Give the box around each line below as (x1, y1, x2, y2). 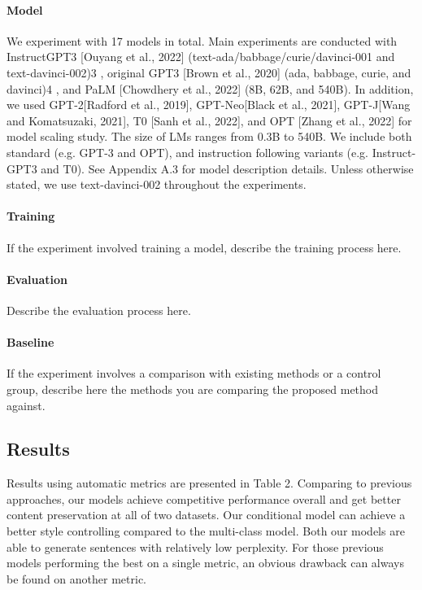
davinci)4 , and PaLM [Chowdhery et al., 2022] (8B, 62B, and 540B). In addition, (7, 80, 414, 97)
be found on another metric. (7, 570, 146, 587)
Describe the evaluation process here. (7, 301, 191, 318)
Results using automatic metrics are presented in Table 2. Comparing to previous (7, 474, 412, 492)
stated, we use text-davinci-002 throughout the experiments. (7, 176, 307, 193)
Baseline (7, 334, 54, 351)
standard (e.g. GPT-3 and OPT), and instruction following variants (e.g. (7, 143, 369, 160)
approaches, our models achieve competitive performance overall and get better (7, 490, 401, 507)
